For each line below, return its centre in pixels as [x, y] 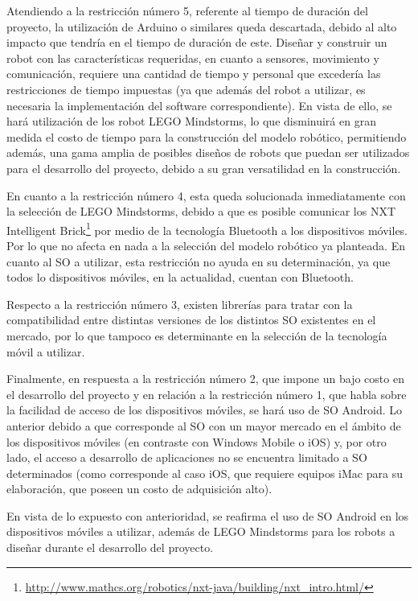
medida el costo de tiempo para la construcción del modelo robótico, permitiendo [207, 136]
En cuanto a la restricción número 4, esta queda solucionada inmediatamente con [206, 195]
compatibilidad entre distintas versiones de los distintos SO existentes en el [191, 320]
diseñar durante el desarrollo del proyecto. [110, 547]
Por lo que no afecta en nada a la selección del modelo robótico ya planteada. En [206, 245]
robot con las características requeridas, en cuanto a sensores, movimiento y [193, 58]
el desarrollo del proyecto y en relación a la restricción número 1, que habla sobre [207, 394]
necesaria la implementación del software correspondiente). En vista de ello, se [199, 105]
